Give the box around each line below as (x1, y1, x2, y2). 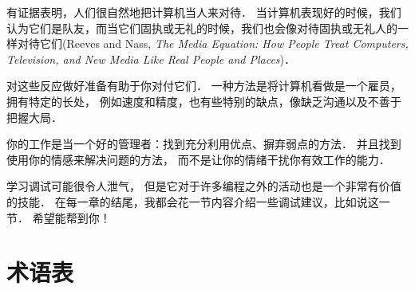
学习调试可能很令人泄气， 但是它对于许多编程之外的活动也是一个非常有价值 (6, 178, 401, 194)
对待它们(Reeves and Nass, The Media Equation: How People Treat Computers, (17, 35, 409, 52)
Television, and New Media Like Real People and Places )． (6, 50, 296, 67)
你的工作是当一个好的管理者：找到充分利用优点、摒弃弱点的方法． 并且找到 (6, 135, 401, 152)
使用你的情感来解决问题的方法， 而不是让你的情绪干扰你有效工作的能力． (6, 151, 390, 167)
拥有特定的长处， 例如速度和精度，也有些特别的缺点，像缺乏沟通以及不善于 (6, 92, 401, 109)
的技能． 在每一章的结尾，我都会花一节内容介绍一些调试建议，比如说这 (6, 193, 379, 210)
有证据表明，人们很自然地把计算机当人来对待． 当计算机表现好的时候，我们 (6, 4, 401, 20)
